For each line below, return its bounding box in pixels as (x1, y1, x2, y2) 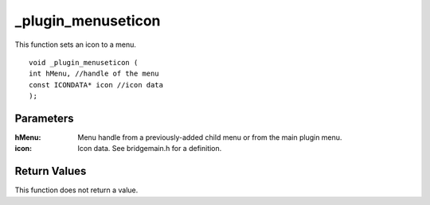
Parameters (14, 111, 74, 125)
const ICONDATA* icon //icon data (29, 80, 163, 89)
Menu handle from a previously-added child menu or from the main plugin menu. (77, 133, 342, 142)
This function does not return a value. (14, 185, 139, 195)
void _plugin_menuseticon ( (29, 58, 139, 67)
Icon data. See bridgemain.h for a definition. (77, 144, 222, 153)
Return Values (14, 164, 87, 178)
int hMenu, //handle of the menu (29, 69, 159, 79)
